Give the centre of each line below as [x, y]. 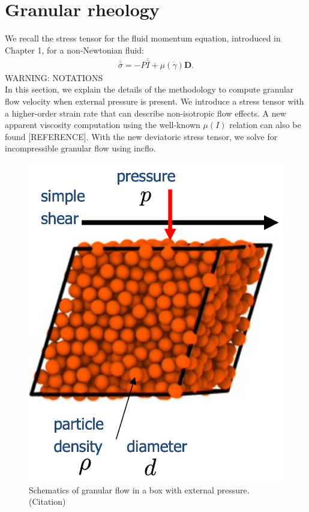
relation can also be [265, 125]
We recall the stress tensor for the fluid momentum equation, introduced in [143, 38]
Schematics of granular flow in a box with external [121, 489]
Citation [47, 501]
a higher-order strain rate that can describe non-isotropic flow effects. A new [145, 113]
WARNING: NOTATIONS [54, 77]
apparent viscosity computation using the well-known [103, 125]
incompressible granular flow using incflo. [80, 148]
